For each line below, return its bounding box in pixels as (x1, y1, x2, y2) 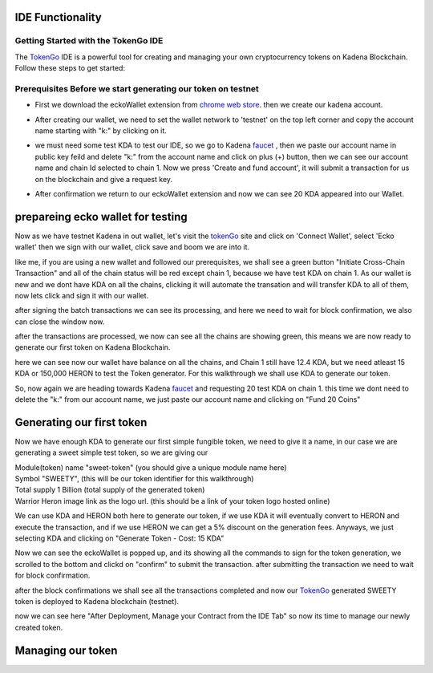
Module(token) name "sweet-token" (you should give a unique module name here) (14, 462, 288, 472)
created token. (14, 622, 63, 632)
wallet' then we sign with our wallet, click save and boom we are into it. (14, 242, 250, 252)
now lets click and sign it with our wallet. (14, 290, 149, 300)
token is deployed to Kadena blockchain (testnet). (14, 597, 180, 606)
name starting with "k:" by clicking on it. (34, 126, 168, 136)
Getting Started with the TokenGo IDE (14, 35, 164, 47)
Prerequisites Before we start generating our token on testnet (14, 83, 260, 94)
